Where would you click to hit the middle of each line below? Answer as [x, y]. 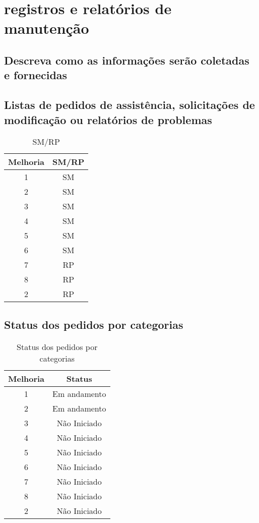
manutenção [47, 28]
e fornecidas [36, 75]
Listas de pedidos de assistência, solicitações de [129, 105]
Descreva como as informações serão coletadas [127, 60]
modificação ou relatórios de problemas [108, 119]
